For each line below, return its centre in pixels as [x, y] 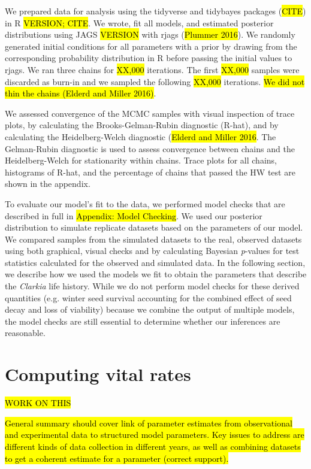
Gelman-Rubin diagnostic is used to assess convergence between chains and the [150, 148]
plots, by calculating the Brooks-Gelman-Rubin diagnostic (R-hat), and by [142, 125]
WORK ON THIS [38, 403]
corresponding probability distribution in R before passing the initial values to [149, 58]
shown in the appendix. [48, 184]
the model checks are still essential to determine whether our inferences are [143, 321]
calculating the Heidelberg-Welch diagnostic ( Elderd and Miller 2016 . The [141, 136]
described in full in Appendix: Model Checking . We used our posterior [134, 215]
